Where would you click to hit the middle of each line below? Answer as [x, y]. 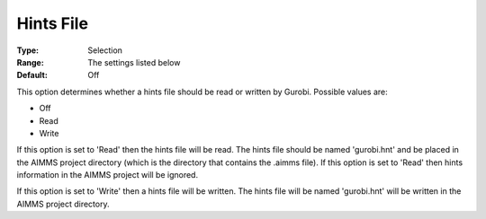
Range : [30, 62]
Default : [32, 75]
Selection [105, 50]
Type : [28, 50]
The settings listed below [134, 62]
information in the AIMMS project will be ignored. [107, 175]
